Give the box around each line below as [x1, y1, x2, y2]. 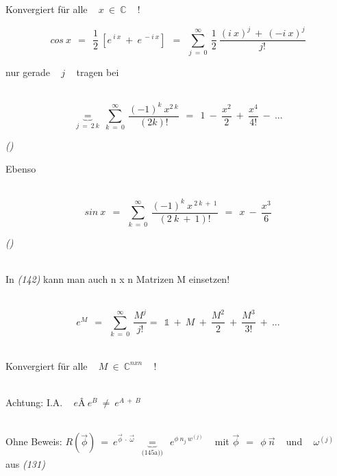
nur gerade [5, 64, 51, 79]
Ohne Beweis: [5, 434, 62, 449]
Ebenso [5, 162, 36, 176]
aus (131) [5, 456, 45, 471]
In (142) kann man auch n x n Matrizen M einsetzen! [5, 271, 230, 286]
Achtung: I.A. [5, 395, 63, 410]
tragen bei [76, 64, 119, 79]
